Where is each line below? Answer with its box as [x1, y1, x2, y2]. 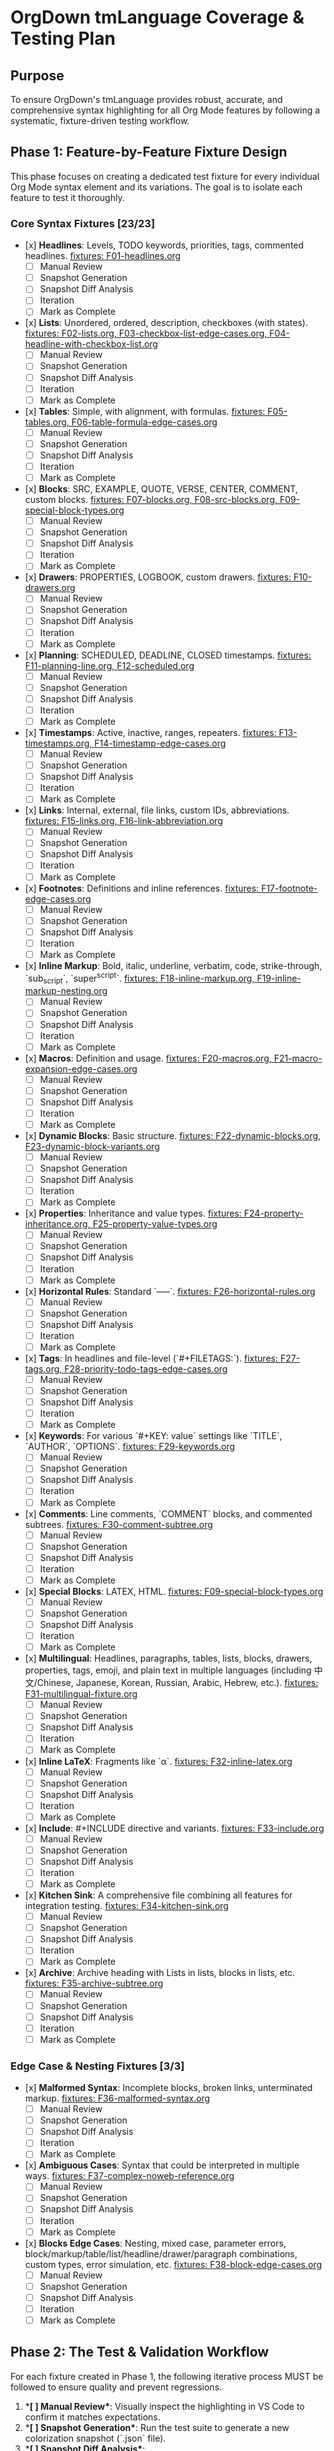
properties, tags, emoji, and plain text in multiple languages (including [24, 1664, 312, 1676]
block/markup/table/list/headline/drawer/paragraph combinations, [24, 2247, 298, 2260]
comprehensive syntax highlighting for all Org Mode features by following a [10, 104, 321, 116]
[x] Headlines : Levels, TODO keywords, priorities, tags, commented [24, 239, 305, 251]
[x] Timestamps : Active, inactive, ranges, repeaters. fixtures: [24, 726, 277, 738]
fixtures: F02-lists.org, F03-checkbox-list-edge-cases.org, [24, 327, 268, 340]
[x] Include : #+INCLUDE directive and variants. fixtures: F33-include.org [24, 1822, 325, 1834]
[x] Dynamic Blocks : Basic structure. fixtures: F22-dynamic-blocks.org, [24, 1130, 322, 1141]
